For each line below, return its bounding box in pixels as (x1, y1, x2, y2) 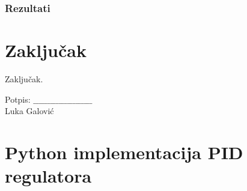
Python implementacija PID (5, 139, 243, 164)
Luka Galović (5, 105, 54, 117)
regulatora (5, 163, 92, 188)
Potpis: (5, 92, 31, 105)
